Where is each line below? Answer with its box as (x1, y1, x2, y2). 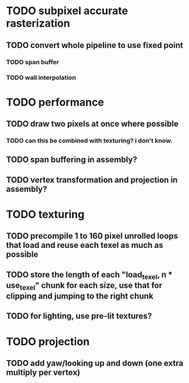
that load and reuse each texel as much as (6, 240, 164, 250)
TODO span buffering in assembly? (6, 155, 137, 165)
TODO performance (6, 96, 104, 109)
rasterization (6, 17, 71, 30)
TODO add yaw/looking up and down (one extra (6, 358, 184, 368)
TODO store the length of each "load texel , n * (6, 270, 173, 281)
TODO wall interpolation (6, 74, 77, 82)
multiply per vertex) (6, 368, 81, 378)
